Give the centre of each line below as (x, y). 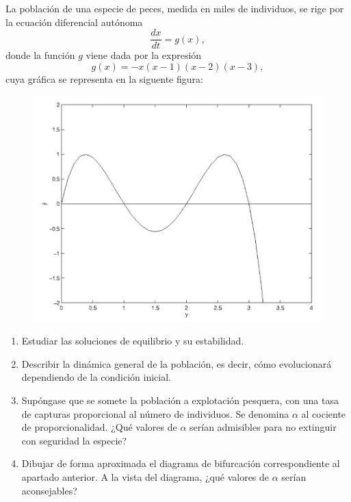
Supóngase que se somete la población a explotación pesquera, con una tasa (180, 400)
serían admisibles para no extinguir (263, 427)
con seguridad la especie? (74, 440)
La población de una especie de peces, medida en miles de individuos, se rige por (175, 8)
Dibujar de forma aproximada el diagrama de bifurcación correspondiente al (181, 463)
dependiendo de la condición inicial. (96, 377)
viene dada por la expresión (144, 55)
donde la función (40, 55)
